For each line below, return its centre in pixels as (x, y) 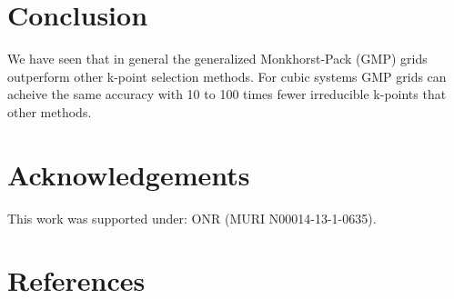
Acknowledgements (129, 174)
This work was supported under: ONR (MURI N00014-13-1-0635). (192, 218)
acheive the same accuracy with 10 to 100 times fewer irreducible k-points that (227, 94)
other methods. (50, 111)
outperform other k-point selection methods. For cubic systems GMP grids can (227, 76)
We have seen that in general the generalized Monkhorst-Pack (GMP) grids (217, 59)
